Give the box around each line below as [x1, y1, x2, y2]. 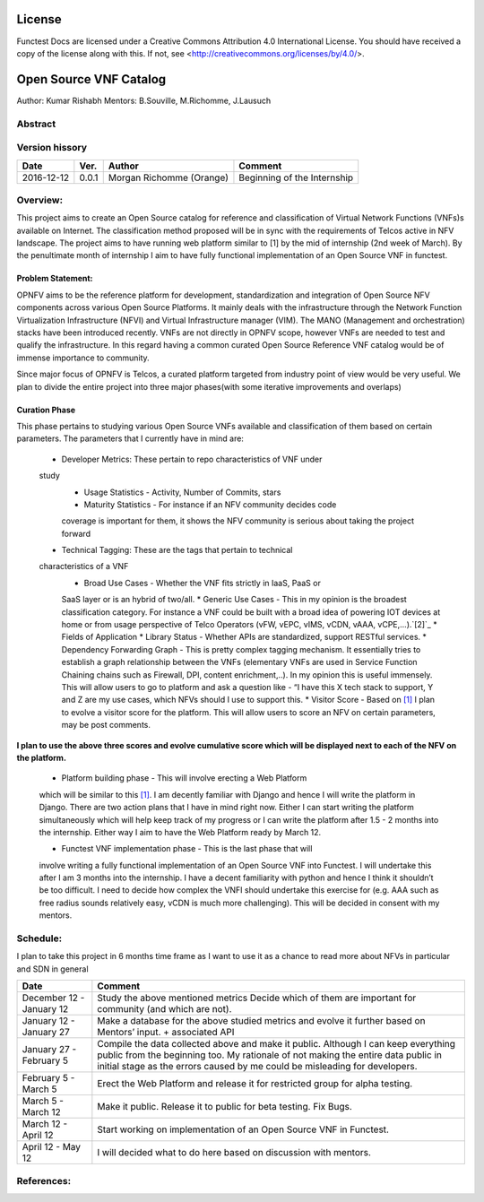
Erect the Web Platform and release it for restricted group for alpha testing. [97, 1077, 413, 1090]
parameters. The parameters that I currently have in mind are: [16, 433, 244, 444]
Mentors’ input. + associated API [97, 1026, 235, 1039]
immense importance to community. [16, 352, 150, 363]
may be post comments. [61, 720, 151, 731]
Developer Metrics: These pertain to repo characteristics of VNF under [61, 454, 323, 464]
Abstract [16, 117, 56, 130]
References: [16, 1174, 72, 1187]
